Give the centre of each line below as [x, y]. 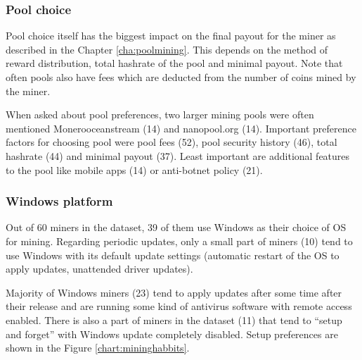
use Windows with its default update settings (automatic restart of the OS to [173, 255]
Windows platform [59, 201]
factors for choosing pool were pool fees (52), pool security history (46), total [172, 142]
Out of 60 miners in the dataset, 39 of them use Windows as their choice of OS [176, 227]
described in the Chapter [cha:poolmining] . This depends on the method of [167, 49]
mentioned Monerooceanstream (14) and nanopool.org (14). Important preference [181, 128]
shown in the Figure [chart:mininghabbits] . [98, 348]
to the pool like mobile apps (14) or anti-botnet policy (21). [134, 169]
